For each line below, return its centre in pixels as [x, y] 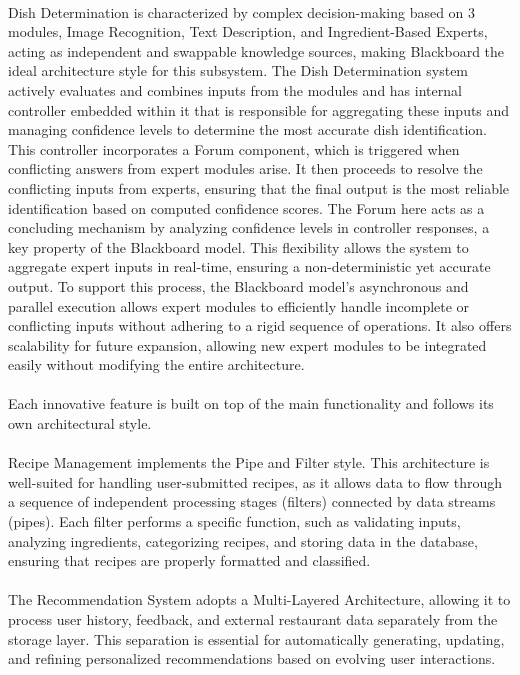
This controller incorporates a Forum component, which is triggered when [234, 148]
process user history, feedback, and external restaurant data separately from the [253, 619]
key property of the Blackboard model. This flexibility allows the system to [238, 246]
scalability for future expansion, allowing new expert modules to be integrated [247, 344]
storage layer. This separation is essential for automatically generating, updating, [256, 638]
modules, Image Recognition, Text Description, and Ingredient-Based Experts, [248, 31]
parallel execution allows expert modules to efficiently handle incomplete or [239, 305]
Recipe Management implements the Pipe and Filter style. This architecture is [249, 462]
